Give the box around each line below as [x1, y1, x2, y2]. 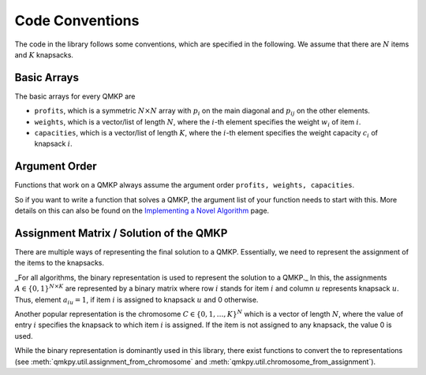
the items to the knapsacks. [14, 258, 105, 268]
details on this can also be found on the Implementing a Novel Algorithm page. [14, 206, 270, 216]
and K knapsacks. [14, 50, 74, 59]
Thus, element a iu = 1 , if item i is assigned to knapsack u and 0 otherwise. [14, 295, 259, 306]
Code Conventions [14, 12, 140, 29]
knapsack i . [34, 139, 73, 149]
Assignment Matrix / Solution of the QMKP [14, 226, 228, 239]
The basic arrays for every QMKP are [14, 91, 136, 101]
